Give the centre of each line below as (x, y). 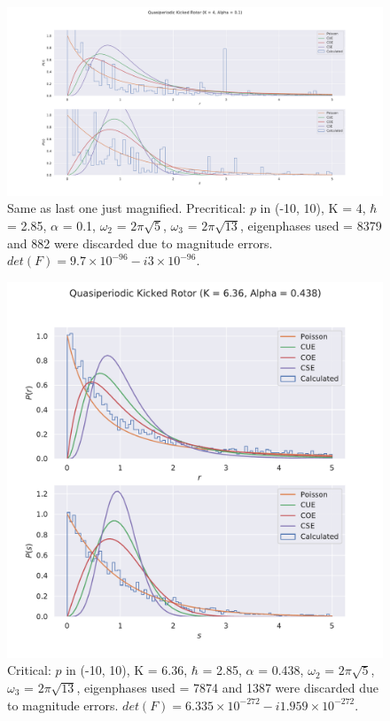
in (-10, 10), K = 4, (313, 208)
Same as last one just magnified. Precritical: (127, 208)
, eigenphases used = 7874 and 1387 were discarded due (228, 687)
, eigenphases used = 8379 (311, 226)
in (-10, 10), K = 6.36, (127, 670)
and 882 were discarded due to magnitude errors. (140, 243)
